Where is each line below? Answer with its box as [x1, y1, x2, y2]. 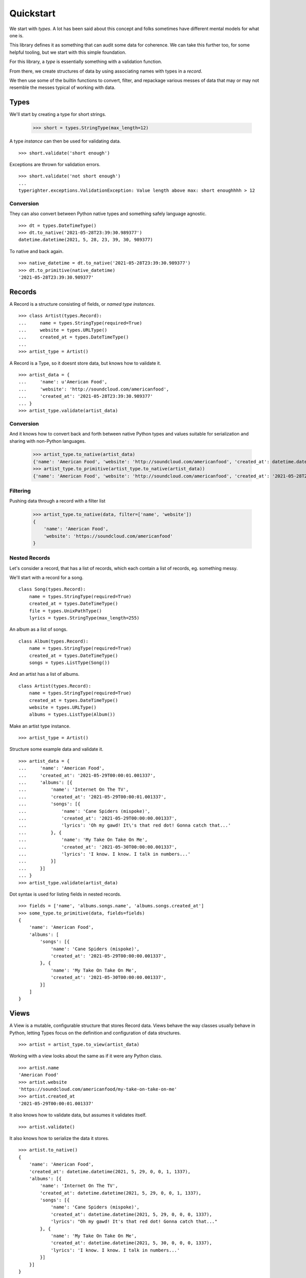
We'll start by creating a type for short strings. [9, 111, 107, 118]
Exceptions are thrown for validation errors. [9, 161, 100, 167]
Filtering [9, 487, 31, 494]
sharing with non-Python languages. [9, 438, 86, 444]
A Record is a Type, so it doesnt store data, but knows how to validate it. [9, 360, 162, 366]
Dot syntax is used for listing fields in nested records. [9, 891, 122, 897]
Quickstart [9, 8, 56, 19]
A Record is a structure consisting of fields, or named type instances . [9, 301, 156, 307]
